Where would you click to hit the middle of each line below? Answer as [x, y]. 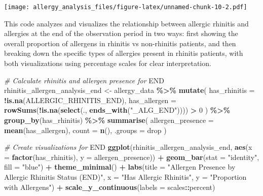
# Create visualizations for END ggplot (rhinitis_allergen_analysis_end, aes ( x [128, 147]
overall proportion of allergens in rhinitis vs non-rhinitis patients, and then [120, 43]
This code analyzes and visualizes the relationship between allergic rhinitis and [126, 23]
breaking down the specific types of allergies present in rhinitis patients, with [124, 53]
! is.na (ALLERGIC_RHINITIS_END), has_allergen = [90, 100]
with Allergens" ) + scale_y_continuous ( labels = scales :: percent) [110, 187]
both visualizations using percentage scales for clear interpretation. [108, 63]
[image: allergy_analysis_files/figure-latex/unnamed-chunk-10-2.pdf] [126, 7]
